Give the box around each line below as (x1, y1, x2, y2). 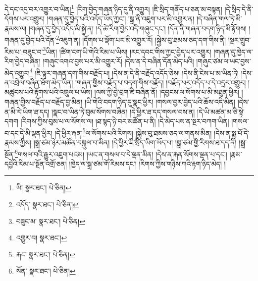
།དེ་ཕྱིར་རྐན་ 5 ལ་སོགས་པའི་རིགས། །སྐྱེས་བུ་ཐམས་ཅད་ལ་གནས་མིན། (54, 126, 212, 138)
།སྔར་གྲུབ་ (228, 35, 251, 45)
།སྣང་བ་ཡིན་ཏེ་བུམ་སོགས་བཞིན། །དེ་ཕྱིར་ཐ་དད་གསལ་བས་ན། (52, 106, 195, 116)
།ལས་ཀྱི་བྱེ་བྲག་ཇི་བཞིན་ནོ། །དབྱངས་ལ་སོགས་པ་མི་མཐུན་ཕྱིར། (94, 87, 239, 97)
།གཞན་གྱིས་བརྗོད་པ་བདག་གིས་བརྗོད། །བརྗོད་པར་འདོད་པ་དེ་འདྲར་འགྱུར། (75, 77, 246, 87)
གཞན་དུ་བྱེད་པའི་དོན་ (4, 35, 56, 45)
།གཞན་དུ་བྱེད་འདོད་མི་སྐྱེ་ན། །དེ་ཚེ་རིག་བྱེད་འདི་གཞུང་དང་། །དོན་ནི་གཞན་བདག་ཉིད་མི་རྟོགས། (28, 23, 247, 33)
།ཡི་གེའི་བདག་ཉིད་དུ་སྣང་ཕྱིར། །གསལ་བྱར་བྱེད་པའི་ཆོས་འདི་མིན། (85, 96, 235, 107)
